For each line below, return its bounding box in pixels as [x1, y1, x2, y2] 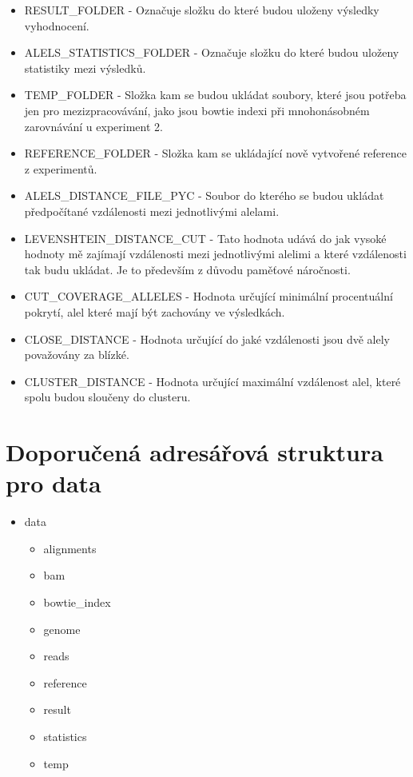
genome [43, 620, 81, 637]
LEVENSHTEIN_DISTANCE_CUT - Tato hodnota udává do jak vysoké [24, 229, 387, 246]
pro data [6, 467, 101, 500]
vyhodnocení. [24, 17, 89, 34]
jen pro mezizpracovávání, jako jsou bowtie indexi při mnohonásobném [24, 102, 370, 118]
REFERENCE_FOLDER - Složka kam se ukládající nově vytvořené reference [24, 145, 407, 161]
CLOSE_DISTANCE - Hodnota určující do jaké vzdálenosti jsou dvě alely [24, 330, 390, 347]
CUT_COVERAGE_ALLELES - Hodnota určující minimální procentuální [24, 288, 393, 305]
